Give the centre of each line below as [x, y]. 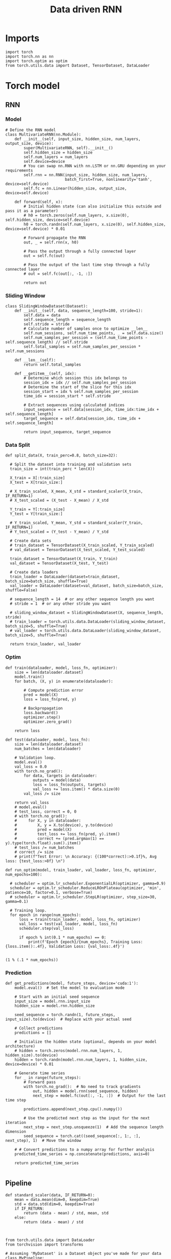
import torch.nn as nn [29, 56]
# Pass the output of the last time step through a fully [87, 265]
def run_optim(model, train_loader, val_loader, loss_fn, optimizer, [81, 870]
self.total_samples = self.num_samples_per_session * [82, 347]
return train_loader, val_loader [46, 644]
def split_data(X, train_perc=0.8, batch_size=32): [61, 455]
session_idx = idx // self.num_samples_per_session [80, 383]
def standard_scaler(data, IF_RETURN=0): [50, 1195]
